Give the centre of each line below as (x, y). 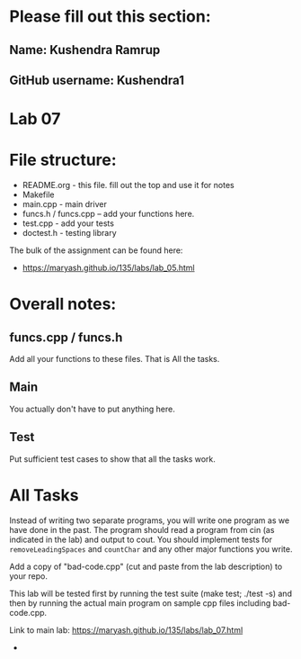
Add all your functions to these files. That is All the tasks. (115, 359)
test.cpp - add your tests (68, 223)
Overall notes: (63, 304)
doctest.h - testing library (69, 233)
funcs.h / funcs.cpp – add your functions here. (108, 214)
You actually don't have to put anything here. (92, 409)
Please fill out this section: (110, 17)
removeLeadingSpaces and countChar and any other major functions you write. (151, 549)
